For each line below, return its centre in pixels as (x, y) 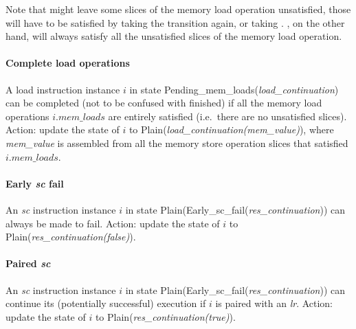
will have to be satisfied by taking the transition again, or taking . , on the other (175, 22)
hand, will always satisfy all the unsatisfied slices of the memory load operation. (174, 36)
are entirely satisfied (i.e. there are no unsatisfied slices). (227, 116)
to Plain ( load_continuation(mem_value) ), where (231, 129)
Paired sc (28, 263)
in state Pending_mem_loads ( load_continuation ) (234, 89)
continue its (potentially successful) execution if (106, 303)
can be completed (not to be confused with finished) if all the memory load (164, 103)
